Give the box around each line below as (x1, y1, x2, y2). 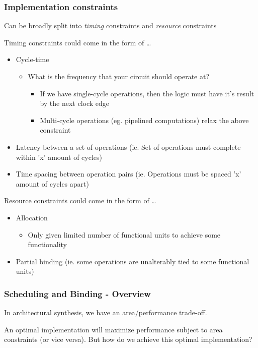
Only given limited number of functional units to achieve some (28, 229, 221, 240)
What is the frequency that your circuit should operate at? (28, 71, 210, 81)
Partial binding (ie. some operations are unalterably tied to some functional (16, 256, 249, 266)
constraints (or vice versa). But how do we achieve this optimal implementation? (4, 334, 252, 344)
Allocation (16, 212, 48, 222)
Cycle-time (16, 54, 49, 65)
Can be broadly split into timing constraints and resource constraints (4, 20, 217, 31)
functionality (28, 239, 67, 250)
